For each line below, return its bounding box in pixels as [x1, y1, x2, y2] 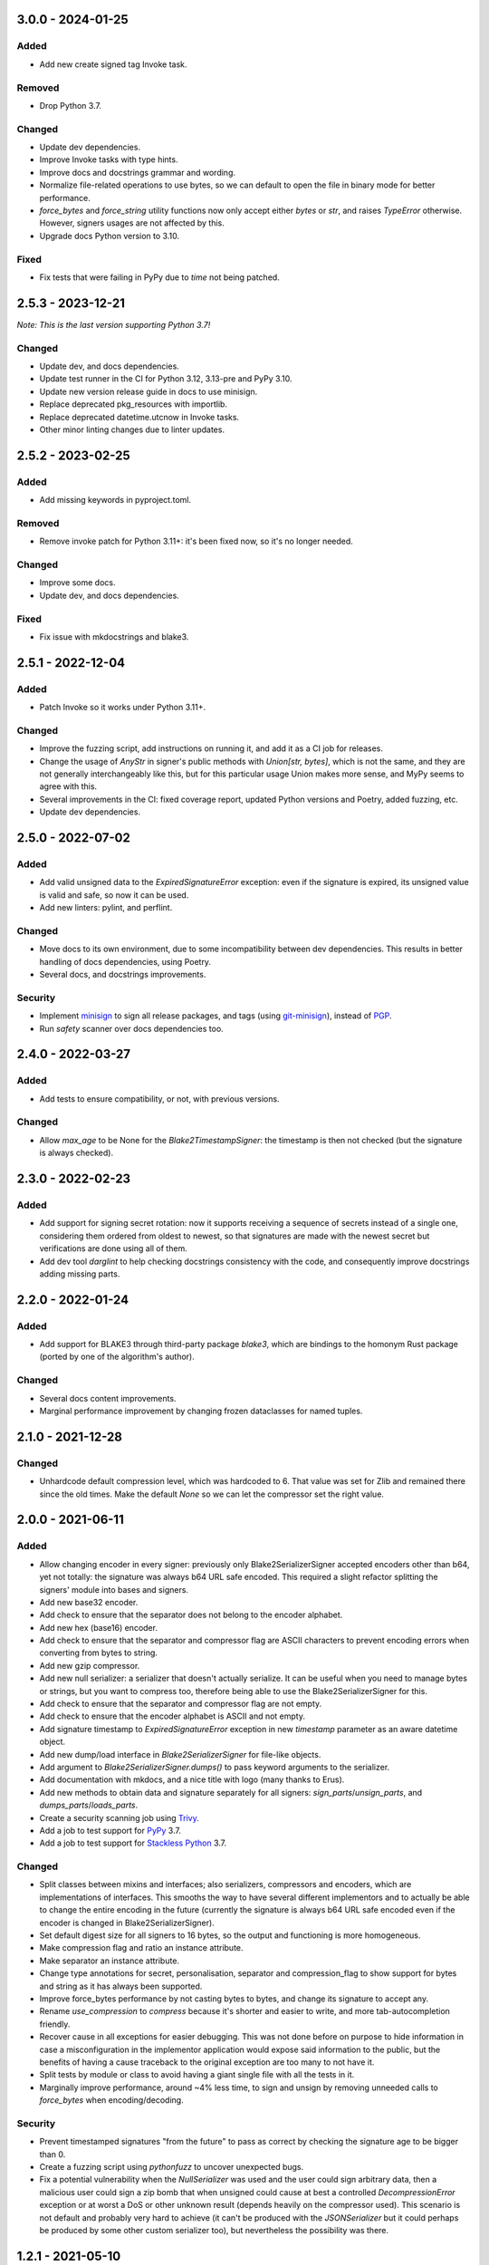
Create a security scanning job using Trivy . [39, 1812, 199, 1823]
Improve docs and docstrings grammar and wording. [39, 167, 235, 178]
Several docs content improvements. [39, 1393, 177, 1403]
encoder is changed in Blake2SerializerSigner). [39, 1917, 215, 1928]
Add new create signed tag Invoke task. [39, 59, 187, 70]
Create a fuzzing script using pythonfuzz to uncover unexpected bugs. [39, 2162, 304, 2173]
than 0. [39, 2148, 66, 2160]
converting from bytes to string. [39, 1647, 158, 1658]
